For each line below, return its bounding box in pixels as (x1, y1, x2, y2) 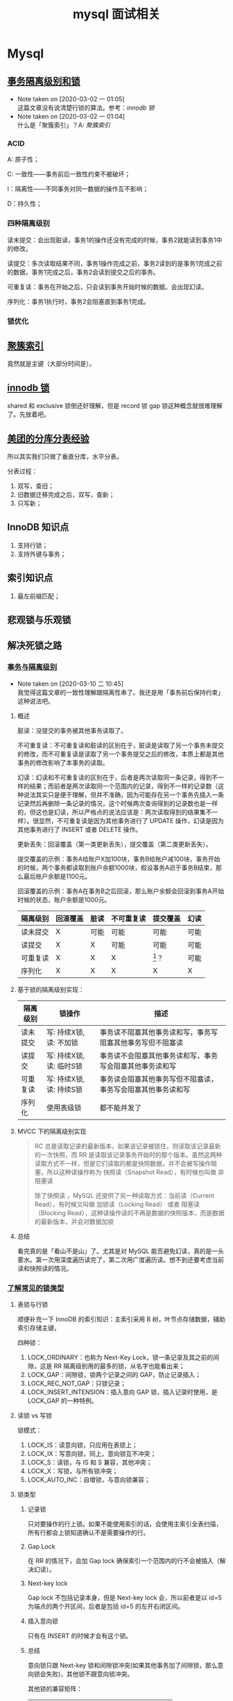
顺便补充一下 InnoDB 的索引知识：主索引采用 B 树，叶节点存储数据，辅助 (17, 1315, 225, 1323)
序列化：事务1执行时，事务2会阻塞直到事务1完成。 (7, 297, 150, 305)
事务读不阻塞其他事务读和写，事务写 (99, 1027, 218, 1037)
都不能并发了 (99, 1103, 142, 1112)
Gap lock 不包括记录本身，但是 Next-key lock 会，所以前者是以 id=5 (27, 1593, 222, 1602)
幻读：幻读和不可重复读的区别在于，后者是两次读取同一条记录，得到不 (17, 773, 218, 781)
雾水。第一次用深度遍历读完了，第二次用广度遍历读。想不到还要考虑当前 (17, 1255, 224, 1264)
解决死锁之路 (7, 640, 62, 652)
